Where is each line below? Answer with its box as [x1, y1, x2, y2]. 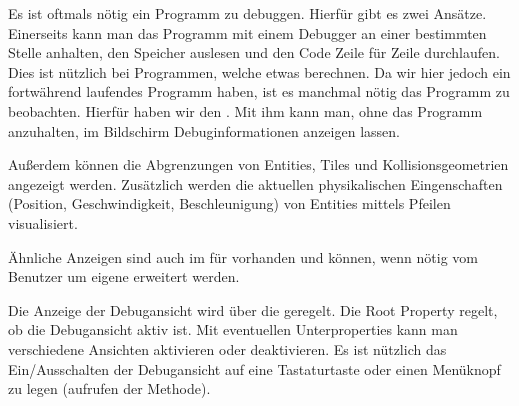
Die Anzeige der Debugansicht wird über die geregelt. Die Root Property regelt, [8, 299, 498, 320]
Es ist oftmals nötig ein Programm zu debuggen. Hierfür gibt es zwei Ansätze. [8, 3, 487, 23]
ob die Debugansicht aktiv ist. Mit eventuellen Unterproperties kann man [8, 319, 458, 340]
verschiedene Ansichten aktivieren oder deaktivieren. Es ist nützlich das [8, 338, 447, 359]
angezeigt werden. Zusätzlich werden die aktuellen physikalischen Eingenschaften [8, 173, 503, 194]
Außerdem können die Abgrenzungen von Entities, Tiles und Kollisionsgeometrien [8, 154, 509, 175]
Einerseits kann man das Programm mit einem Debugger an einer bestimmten [8, 22, 487, 43]
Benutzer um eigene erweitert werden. [8, 266, 240, 287]
